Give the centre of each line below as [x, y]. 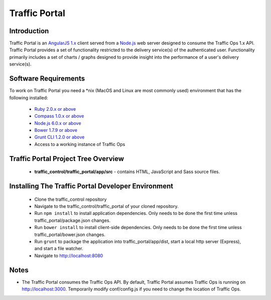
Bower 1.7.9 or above [56, 130]
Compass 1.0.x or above [59, 116]
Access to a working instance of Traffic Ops [80, 144]
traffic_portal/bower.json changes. [70, 235]
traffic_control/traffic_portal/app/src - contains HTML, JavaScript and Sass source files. [127, 172]
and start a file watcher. [59, 249]
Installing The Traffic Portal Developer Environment [91, 186]
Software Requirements [47, 79]
